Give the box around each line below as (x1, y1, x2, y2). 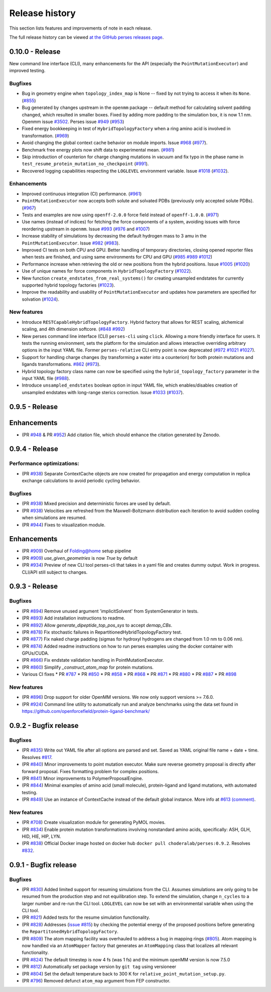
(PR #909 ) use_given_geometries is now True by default (22, 555, 138, 561)
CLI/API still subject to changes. (22, 569, 88, 575)
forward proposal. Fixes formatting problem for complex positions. (22, 768, 159, 774)
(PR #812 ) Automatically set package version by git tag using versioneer (22, 964, 177, 970)
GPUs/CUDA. (22, 650, 50, 656)
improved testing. (9, 68, 46, 74)
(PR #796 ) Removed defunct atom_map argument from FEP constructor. (22, 978, 171, 983)
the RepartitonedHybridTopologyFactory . (22, 929, 119, 935)
